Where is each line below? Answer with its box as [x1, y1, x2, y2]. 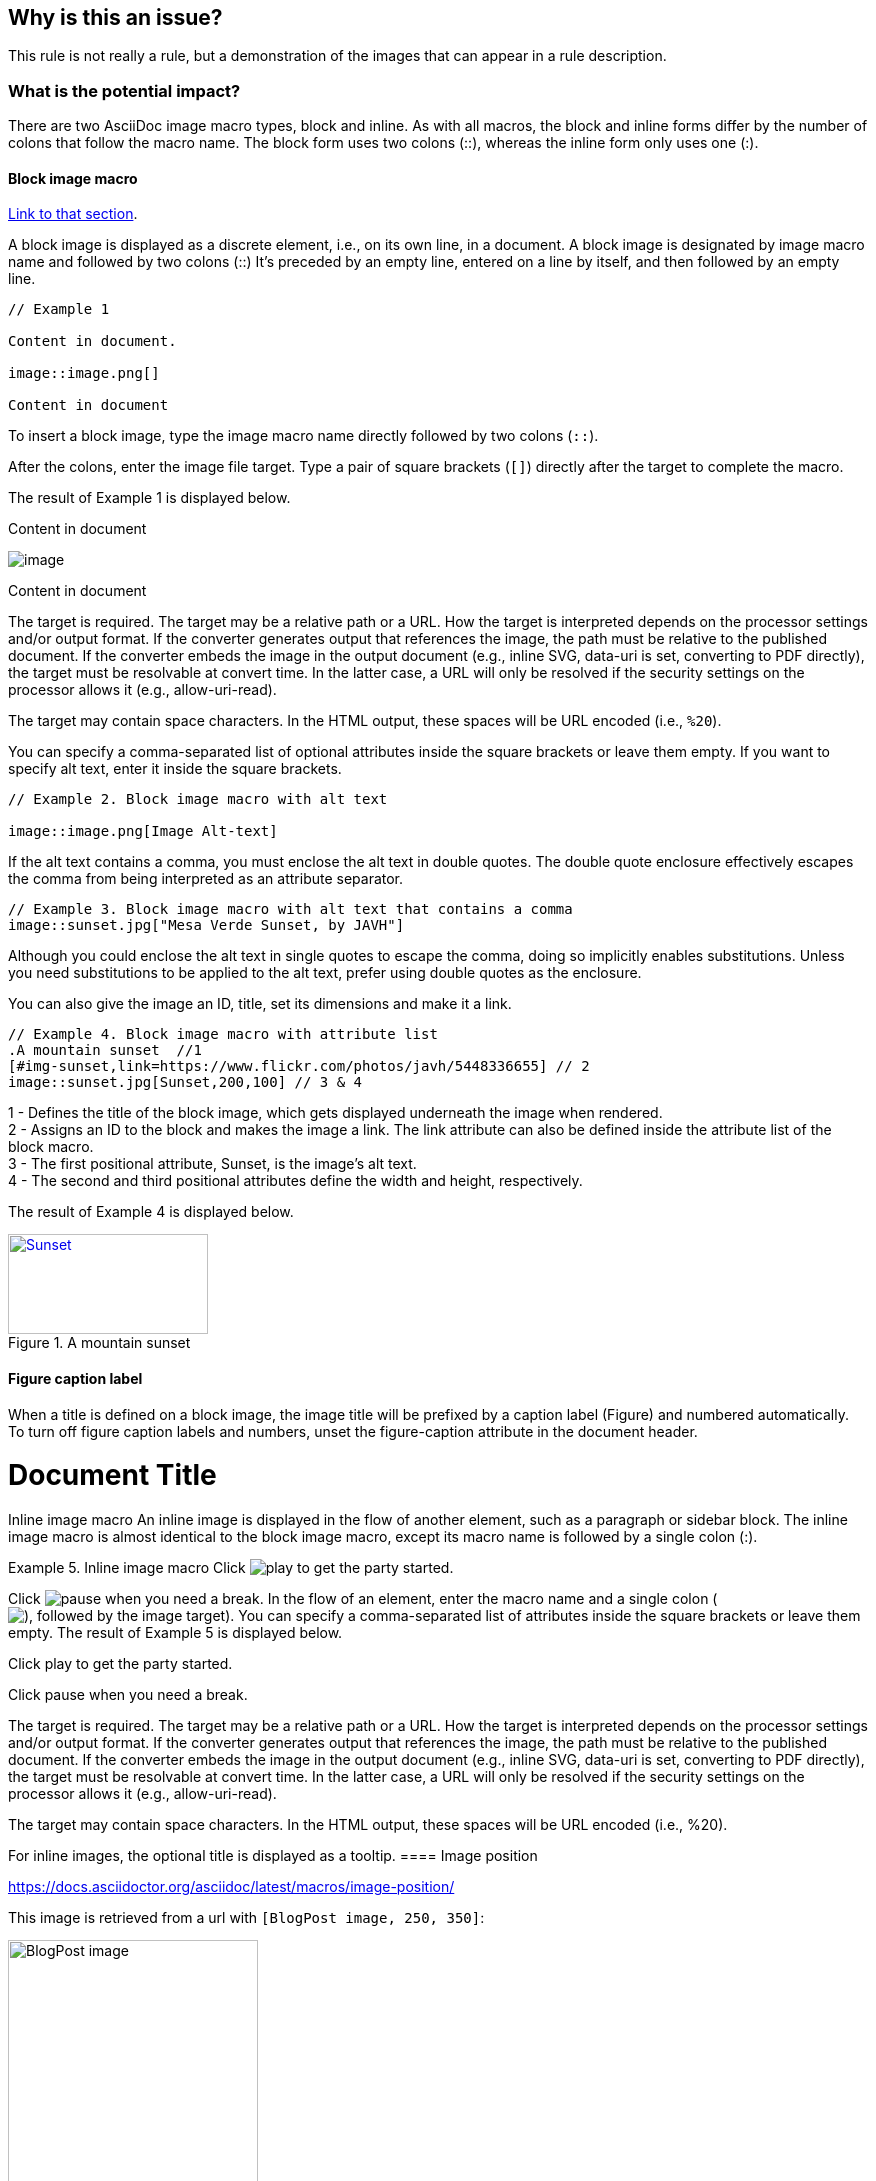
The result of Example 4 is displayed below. [8, 1203, 294, 1221]
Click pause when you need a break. [8, 1686, 248, 1704]
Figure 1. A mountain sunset [8, 1334, 191, 1352]
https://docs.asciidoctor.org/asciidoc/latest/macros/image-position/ [8, 1878, 455, 1896]
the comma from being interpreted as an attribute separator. [8, 870, 404, 888]
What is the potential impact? [8, 80, 241, 101]
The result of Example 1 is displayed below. [8, 489, 291, 507]
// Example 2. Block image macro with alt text [8, 791, 388, 808]
